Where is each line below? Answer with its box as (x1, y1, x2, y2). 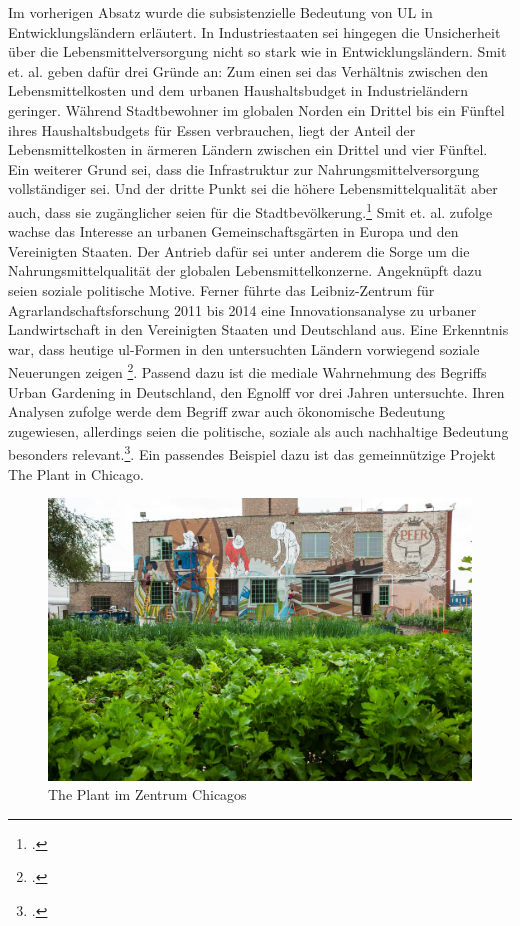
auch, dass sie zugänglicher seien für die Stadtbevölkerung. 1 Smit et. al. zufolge (8, 198, 493, 222)
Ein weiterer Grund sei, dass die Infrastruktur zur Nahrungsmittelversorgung (8, 158, 480, 179)
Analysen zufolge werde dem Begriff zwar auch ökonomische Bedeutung (8, 401, 445, 422)
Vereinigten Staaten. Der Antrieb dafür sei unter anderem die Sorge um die (8, 240, 470, 261)
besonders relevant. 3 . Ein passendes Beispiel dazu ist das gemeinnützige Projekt (8, 441, 496, 465)
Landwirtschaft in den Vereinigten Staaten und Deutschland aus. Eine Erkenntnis (8, 319, 509, 340)
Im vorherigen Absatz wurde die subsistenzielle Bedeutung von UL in (8, 2, 433, 22)
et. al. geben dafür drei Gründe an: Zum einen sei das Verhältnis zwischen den (8, 60, 489, 81)
